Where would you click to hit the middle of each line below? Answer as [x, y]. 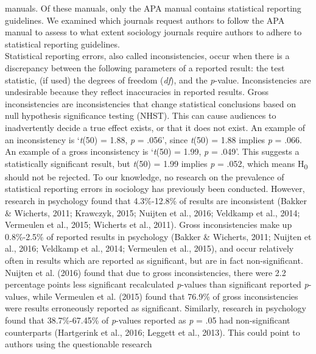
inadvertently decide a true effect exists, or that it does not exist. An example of [155, 127]
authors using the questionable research [79, 344]
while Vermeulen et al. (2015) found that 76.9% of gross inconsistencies [165, 296]
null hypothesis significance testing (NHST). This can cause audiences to [141, 115]
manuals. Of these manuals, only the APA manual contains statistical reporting [153, 8]
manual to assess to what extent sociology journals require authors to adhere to [153, 32]
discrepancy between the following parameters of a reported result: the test [145, 67]
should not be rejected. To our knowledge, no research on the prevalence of [145, 176]
